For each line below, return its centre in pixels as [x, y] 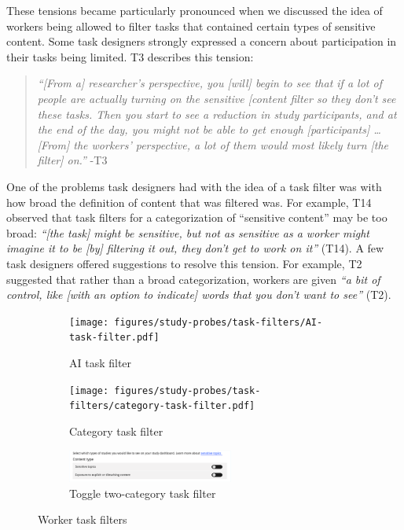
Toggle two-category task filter [143, 493]
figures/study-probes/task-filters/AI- [219, 322]
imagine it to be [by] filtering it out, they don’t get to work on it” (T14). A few [195, 248]
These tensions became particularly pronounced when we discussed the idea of [195, 10]
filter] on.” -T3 [72, 160]
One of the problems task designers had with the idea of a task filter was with [194, 186]
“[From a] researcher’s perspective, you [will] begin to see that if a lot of [209, 83]
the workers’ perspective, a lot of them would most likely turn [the [231, 144]
